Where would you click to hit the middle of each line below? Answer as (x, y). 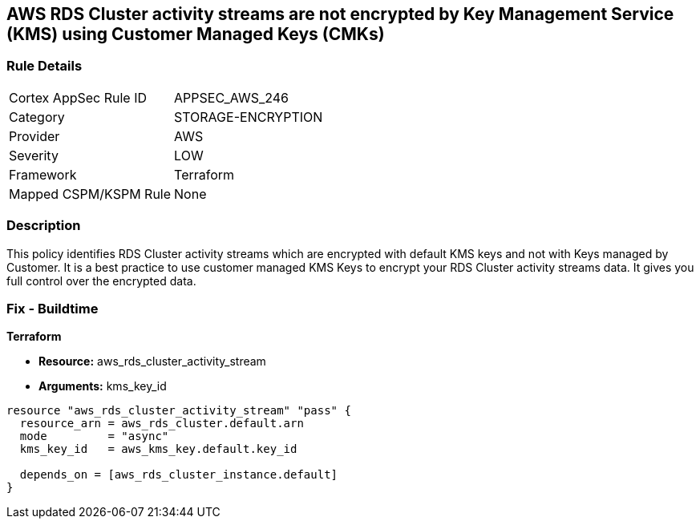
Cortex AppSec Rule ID (78, 97)
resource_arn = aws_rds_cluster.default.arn (162, 424)
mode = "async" (94, 436)
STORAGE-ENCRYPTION (249, 117)
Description (44, 226)
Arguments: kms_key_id (103, 386)
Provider (34, 136)
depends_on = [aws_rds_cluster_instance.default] (179, 475)
